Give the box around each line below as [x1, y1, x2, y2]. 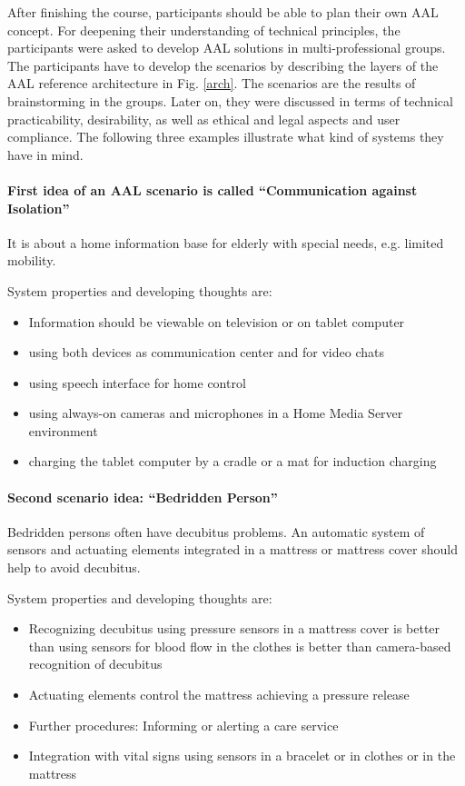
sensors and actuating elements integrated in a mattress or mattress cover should [7, 540, 458, 559]
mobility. [7, 251, 56, 270]
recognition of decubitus [28, 654, 163, 673]
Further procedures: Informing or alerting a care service [28, 715, 339, 734]
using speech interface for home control [28, 373, 246, 392]
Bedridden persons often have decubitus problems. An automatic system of [7, 522, 425, 541]
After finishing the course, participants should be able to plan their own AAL [7, 3, 439, 21]
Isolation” [7, 198, 70, 217]
